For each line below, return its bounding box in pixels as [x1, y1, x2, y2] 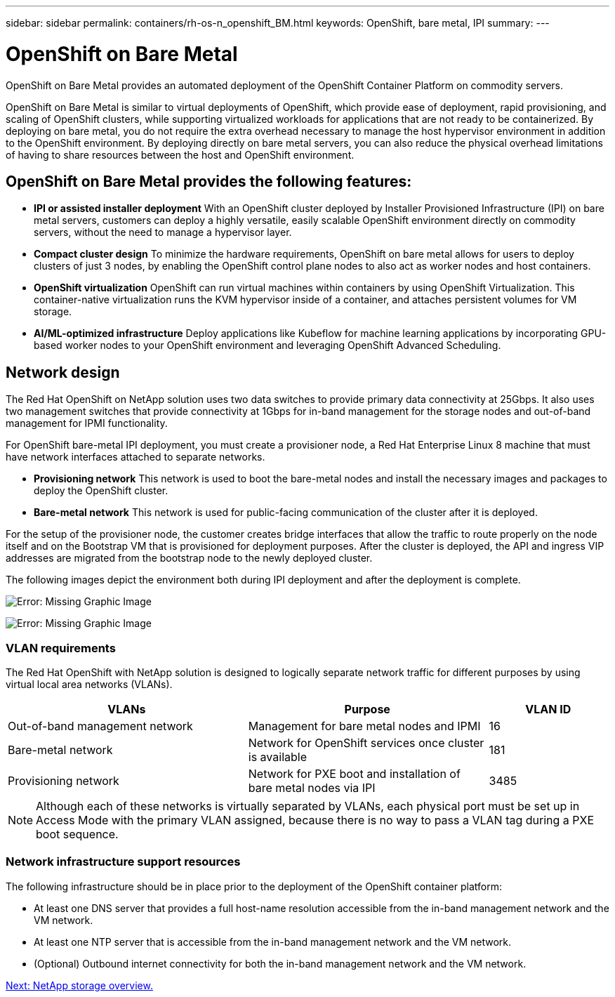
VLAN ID [525, 701, 571, 716]
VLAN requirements [6, 640, 116, 655]
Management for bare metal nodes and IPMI [248, 718, 481, 733]
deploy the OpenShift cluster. [34, 484, 168, 497]
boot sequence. [36, 826, 119, 841]
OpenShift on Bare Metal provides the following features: [6, 172, 412, 190]
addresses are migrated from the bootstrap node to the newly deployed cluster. [6, 552, 373, 564]
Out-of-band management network [8, 718, 193, 733]
